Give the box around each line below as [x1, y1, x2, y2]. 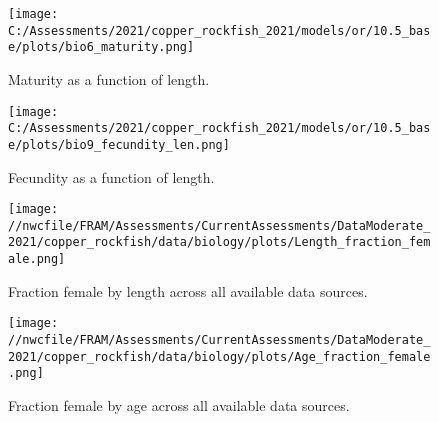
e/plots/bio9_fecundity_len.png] [8, 137, 230, 152]
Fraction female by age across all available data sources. [8, 394, 350, 415]
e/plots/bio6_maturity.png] [8, 40, 195, 55]
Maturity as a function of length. [8, 68, 210, 89]
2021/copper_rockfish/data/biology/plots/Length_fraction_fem [8, 235, 431, 250]
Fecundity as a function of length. [8, 166, 215, 187]
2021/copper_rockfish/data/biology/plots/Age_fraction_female [8, 349, 431, 364]
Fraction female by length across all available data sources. [8, 280, 368, 301]
